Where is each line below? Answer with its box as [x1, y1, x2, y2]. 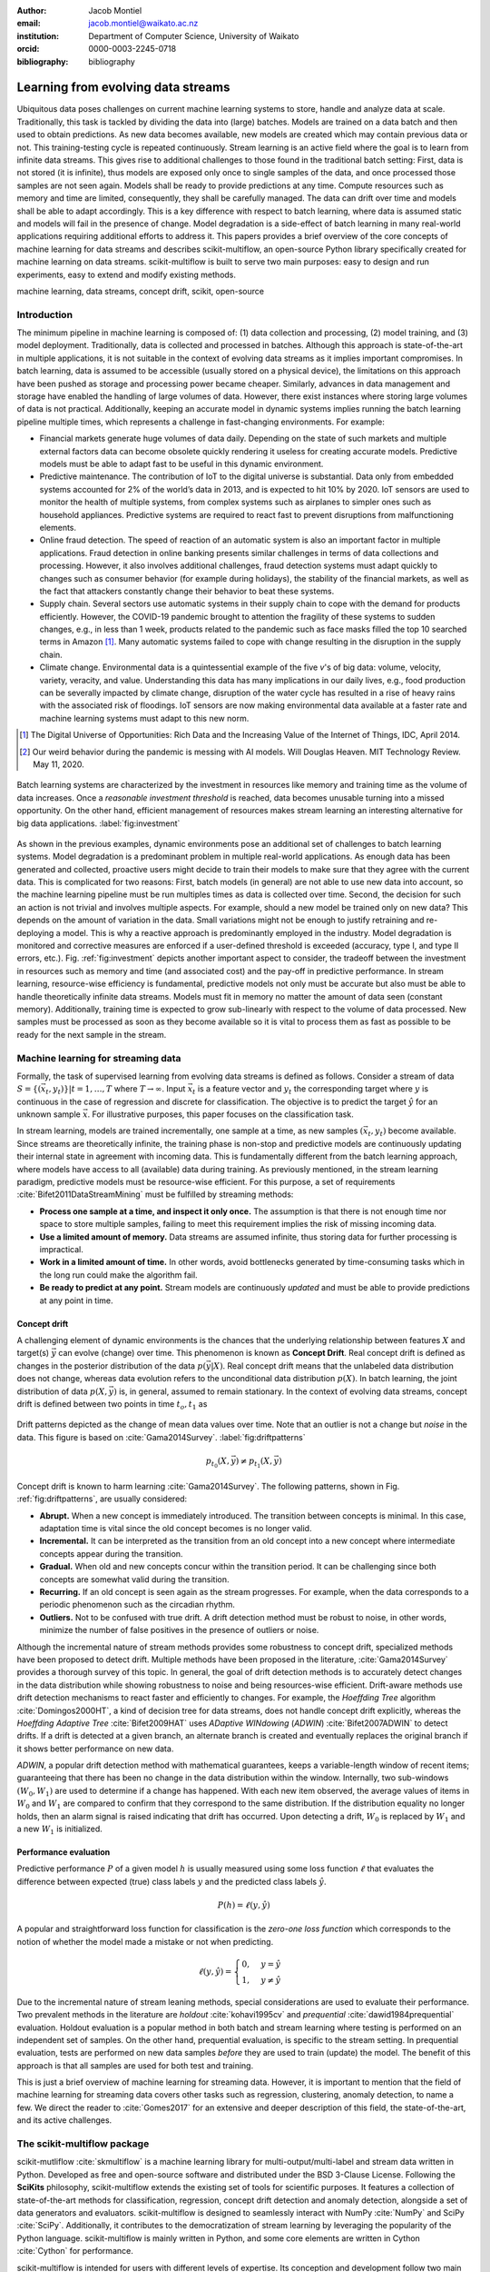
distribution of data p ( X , [16, 1386, 108, 1397]
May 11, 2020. [33, 759, 85, 770]
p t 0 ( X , [205, 1455, 230, 1470]
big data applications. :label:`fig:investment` [16, 818, 181, 829]
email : [16, 18, 41, 29]
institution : [16, 30, 60, 41]
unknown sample [16, 1109, 81, 1120]
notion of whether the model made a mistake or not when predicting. [16, 1936, 274, 1947]
